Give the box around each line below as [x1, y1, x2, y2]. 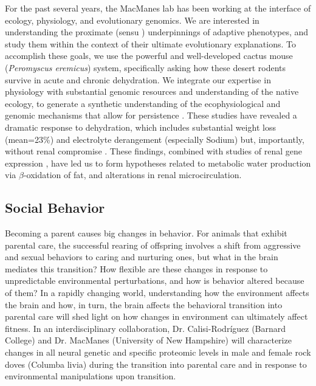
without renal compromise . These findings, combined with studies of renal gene [5, 145, 302, 157]
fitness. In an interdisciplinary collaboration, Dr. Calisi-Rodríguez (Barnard [5, 322, 286, 334]
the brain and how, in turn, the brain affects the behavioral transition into [5, 298, 283, 311]
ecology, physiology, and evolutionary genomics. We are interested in [5, 13, 259, 26]
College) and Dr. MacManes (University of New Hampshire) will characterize [5, 334, 292, 346]
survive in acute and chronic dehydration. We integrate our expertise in [5, 73, 271, 86]
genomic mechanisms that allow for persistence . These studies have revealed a [5, 109, 297, 122]
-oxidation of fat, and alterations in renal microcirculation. [23, 168, 242, 181]
